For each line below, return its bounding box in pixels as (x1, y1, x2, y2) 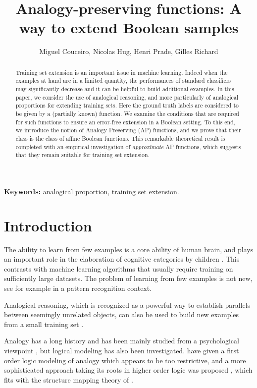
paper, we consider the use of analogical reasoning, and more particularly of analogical (15, 93, 239, 101)
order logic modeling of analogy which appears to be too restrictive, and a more (4, 355, 246, 365)
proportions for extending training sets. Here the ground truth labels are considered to (15, 101, 239, 110)
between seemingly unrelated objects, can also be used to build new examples (4, 309, 239, 320)
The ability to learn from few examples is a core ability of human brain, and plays (4, 244, 254, 254)
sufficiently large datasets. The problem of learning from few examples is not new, (4, 273, 253, 283)
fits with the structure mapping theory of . (4, 374, 133, 385)
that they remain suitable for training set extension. (15, 151, 150, 159)
